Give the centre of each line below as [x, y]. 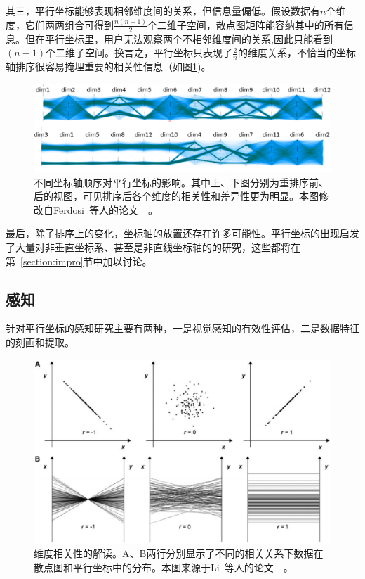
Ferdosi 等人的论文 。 [105, 209]
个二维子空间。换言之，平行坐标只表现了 [139, 52]
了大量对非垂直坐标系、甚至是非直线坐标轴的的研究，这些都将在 [153, 247]
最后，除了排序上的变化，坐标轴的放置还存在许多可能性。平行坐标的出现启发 [182, 233]
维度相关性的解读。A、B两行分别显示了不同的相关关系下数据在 [179, 553]
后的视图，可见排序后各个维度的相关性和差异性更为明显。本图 [176, 196]
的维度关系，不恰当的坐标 [297, 52]
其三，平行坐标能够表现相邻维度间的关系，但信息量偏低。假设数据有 [163, 11]
